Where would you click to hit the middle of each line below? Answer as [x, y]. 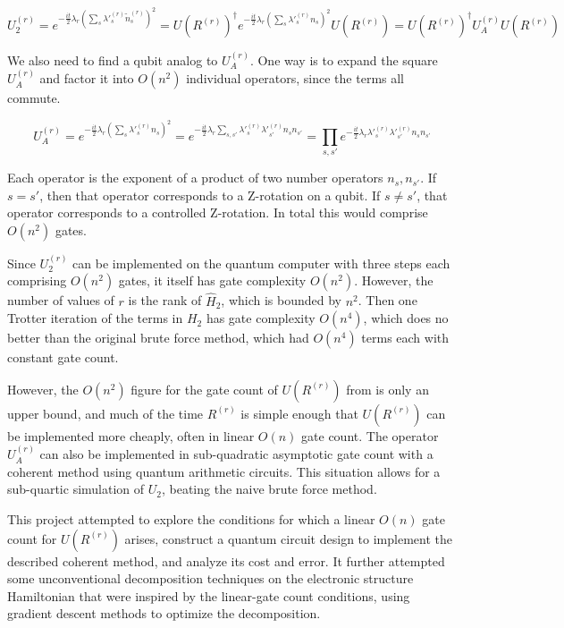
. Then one [387, 300]
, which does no [406, 318]
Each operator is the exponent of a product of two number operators [195, 178]
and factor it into [87, 78]
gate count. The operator [370, 435]
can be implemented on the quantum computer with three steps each [261, 263]
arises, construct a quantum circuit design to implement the [288, 538]
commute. [34, 98]
